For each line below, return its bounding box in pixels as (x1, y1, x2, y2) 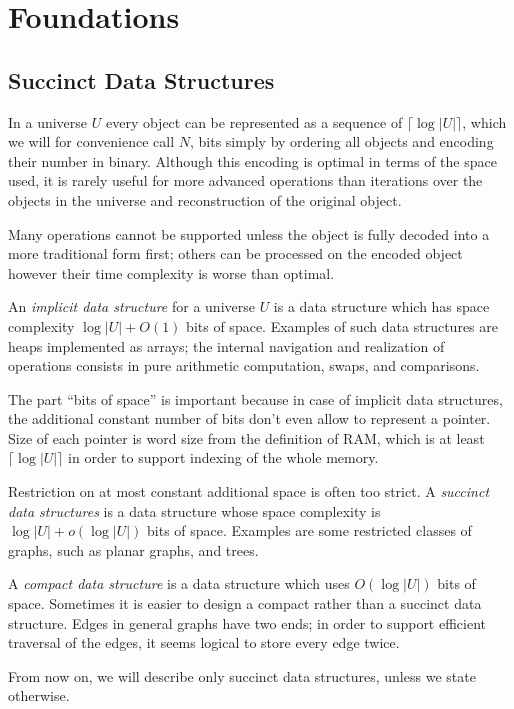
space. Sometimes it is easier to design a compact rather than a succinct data (8, 593, 482, 614)
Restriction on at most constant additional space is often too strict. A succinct (8, 481, 490, 502)
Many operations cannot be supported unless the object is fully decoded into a (8, 223, 490, 244)
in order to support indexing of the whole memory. (68, 447, 379, 468)
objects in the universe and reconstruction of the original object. (8, 189, 402, 210)
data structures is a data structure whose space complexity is (8, 500, 381, 521)
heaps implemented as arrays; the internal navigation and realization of (8, 335, 445, 356)
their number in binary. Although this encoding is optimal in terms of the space (8, 150, 497, 171)
